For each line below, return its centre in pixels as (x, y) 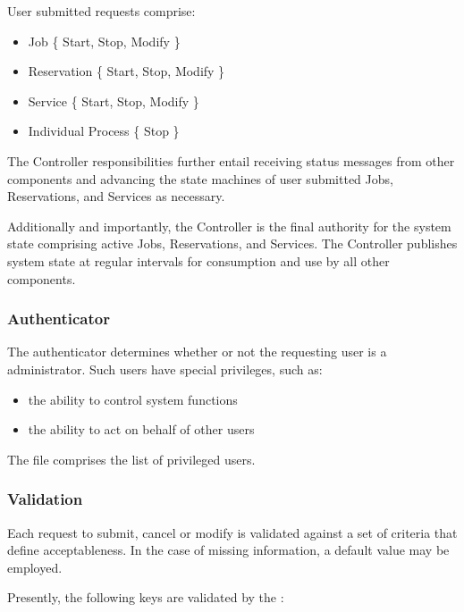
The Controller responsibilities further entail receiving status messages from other (231, 160)
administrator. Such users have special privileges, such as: (165, 369)
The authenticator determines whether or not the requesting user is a (197, 352)
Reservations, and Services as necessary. (116, 196)
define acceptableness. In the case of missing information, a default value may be (228, 550)
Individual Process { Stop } (104, 131)
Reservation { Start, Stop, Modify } (127, 71)
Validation (45, 499)
